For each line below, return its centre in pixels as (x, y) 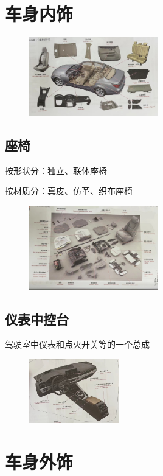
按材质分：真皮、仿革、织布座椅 (69, 191)
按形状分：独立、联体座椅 (56, 170)
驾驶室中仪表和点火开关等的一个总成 (77, 344)
